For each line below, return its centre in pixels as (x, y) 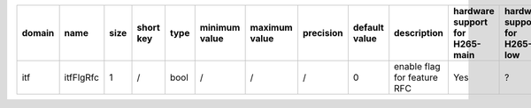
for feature (416, 77)
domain (38, 33)
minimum (220, 28)
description (419, 33)
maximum (271, 28)
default (368, 28)
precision (323, 33)
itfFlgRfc (81, 77)
